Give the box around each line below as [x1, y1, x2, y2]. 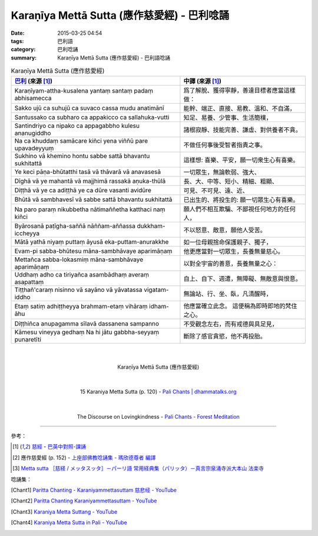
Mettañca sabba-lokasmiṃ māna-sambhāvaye [14, 255, 144, 264]
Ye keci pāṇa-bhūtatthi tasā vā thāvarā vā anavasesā [14, 168, 161, 176]
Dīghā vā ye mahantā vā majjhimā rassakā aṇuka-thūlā [14, 177, 166, 185]
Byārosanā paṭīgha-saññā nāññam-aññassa [14, 222, 135, 230]
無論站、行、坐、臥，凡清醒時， [183, 290, 272, 298]
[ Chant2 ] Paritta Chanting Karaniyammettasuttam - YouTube [11, 497, 157, 504]
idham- [149, 302, 169, 311]
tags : [11, 37, 24, 44]
